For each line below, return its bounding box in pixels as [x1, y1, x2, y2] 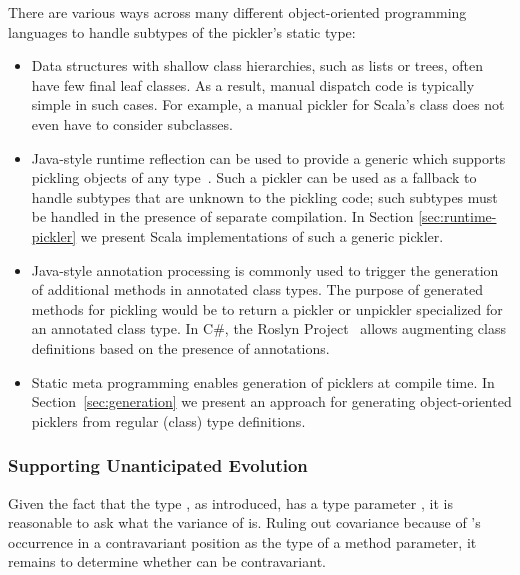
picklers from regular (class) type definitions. [31, 410, 306, 431]
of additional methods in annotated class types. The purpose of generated [31, 279, 484, 300]
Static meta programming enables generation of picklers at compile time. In [31, 371, 495, 392]
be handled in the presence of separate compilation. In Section [31, 206, 414, 227]
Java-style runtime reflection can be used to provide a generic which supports [31, 147, 506, 168]
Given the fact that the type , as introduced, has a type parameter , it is [8, 492, 453, 513]
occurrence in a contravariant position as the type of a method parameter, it [8, 531, 477, 552]
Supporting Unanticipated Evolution [8, 453, 308, 478]
